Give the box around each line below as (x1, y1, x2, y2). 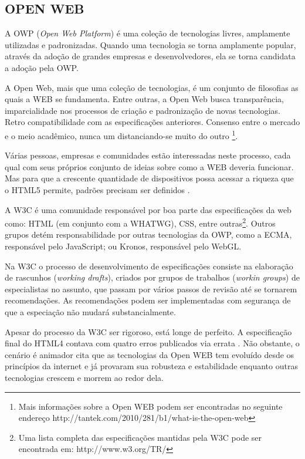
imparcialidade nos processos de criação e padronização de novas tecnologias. (5, 104, 280, 116)
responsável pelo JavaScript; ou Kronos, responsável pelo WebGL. (5, 240, 242, 252)
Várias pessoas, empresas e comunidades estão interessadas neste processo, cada (5, 149, 291, 161)
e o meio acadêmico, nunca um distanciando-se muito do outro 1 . (5, 127, 238, 141)
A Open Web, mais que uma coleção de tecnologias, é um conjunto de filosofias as (5, 81, 299, 93)
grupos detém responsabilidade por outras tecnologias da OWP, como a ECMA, (5, 228, 292, 241)
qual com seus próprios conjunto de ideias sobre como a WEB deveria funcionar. (5, 160, 294, 173)
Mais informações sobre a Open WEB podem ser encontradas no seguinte (18, 400, 283, 412)
